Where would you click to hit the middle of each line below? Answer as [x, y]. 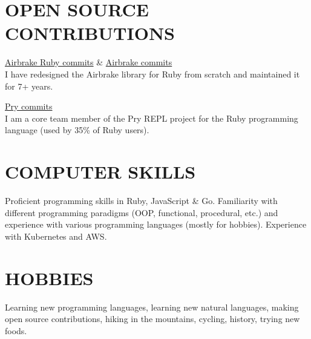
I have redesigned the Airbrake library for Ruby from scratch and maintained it [152, 74]
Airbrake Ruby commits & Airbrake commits [89, 62]
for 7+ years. [29, 86]
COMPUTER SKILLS [100, 172]
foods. [16, 330]
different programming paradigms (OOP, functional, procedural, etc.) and [142, 212]
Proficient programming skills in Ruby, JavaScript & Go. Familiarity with [141, 200]
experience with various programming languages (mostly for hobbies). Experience [156, 224]
